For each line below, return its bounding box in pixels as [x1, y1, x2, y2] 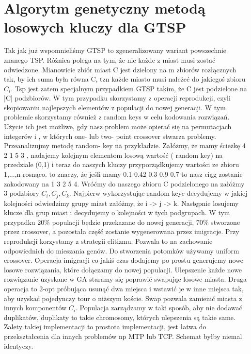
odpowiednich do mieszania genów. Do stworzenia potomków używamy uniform [4, 245, 239, 255]
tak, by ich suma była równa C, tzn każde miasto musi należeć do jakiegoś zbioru [4, 74, 246, 84]
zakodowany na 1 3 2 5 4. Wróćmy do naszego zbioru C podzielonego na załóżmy [4, 178, 245, 188]
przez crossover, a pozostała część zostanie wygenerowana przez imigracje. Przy [4, 226, 239, 236]
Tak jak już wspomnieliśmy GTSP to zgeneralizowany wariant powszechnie [4, 45, 227, 55]
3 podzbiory [4, 188, 39, 198]
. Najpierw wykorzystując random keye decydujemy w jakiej [69, 188, 248, 198]
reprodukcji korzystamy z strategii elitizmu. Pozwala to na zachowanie [4, 236, 213, 246]
